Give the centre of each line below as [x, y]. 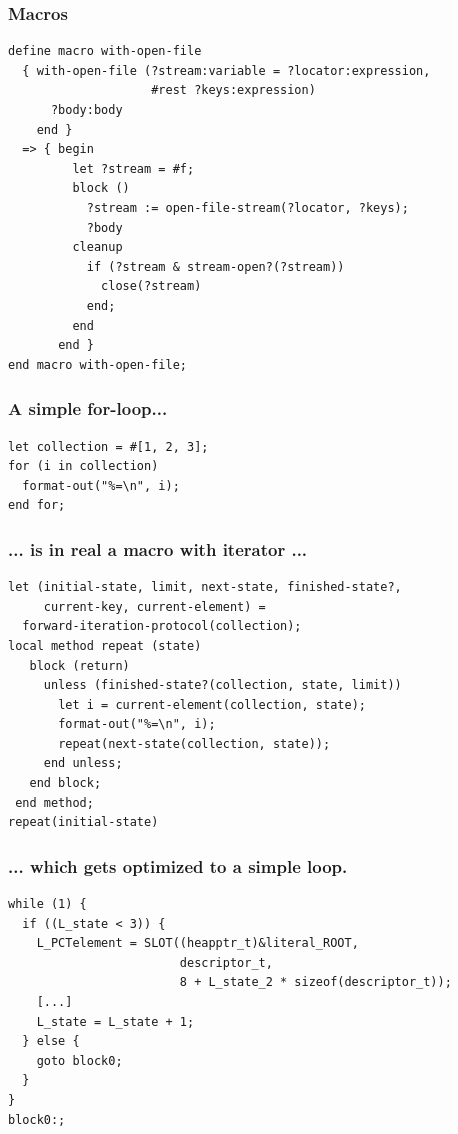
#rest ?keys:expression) [233, 90]
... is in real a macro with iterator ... [158, 548]
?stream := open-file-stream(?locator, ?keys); [247, 207]
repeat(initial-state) [83, 822]
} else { [51, 1041]
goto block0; [79, 1060]
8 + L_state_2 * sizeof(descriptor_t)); [315, 982]
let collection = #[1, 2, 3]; [108, 446]
